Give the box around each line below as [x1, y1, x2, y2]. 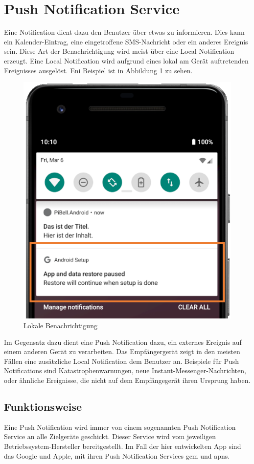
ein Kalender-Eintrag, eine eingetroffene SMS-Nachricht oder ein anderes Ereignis [4, 36, 248, 46]
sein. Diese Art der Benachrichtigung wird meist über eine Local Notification [4, 46, 234, 56]
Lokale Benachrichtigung [23, 320, 97, 331]
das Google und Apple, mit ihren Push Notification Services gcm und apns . [4, 450, 230, 461]
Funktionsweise [4, 399, 82, 414]
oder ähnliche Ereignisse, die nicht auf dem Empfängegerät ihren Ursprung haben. [4, 375, 251, 385]
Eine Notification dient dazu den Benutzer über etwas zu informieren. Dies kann [4, 27, 245, 37]
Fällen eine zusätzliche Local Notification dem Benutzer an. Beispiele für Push [4, 356, 239, 366]
